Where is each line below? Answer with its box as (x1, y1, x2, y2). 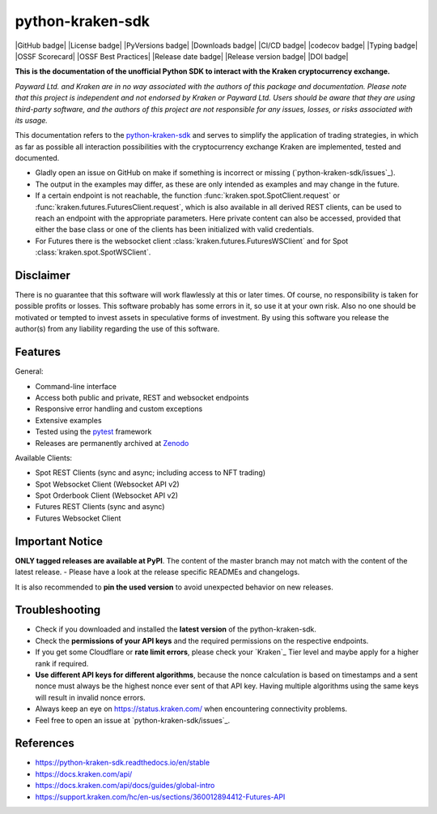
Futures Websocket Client (35, 513, 121, 523)
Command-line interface (35, 381, 117, 391)
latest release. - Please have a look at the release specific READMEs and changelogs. (15, 568, 300, 577)
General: (15, 366, 44, 376)
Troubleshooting (15, 603, 101, 617)
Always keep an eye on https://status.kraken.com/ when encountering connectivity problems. (35, 704, 348, 713)
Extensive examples (35, 415, 102, 425)
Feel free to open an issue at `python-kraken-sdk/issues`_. (35, 715, 231, 725)
